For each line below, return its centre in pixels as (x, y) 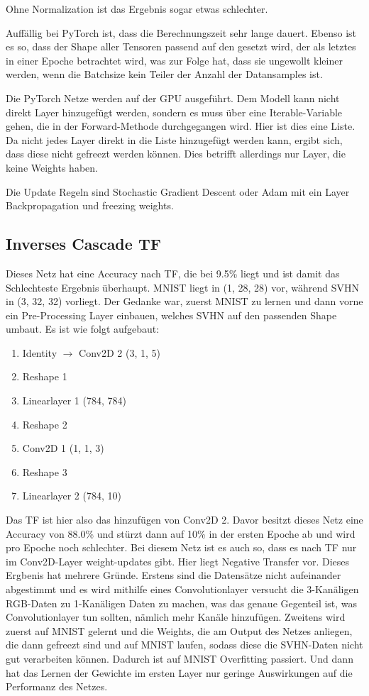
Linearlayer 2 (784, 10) (72, 496)
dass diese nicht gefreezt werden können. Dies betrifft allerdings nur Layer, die (176, 154)
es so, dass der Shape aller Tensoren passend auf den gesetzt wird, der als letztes (181, 46)
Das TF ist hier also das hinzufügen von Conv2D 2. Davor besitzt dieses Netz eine (184, 520)
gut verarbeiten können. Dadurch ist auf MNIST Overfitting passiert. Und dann (180, 658)
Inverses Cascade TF (83, 244)
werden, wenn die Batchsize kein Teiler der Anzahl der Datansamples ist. (164, 74)
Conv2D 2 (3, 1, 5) (120, 352)
